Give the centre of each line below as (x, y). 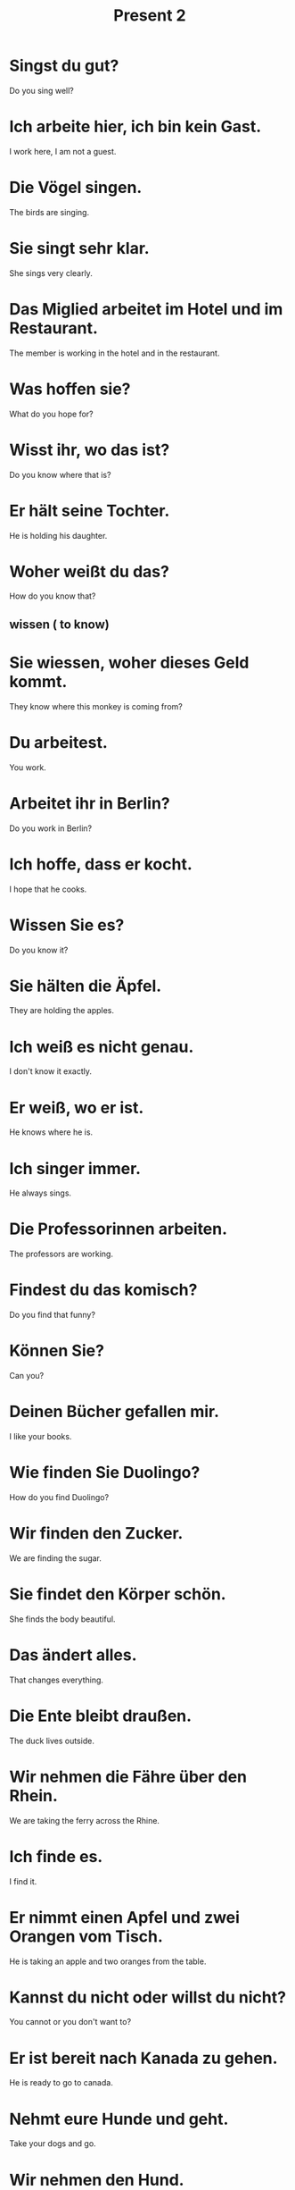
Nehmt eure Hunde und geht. (119, 2119)
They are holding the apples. (61, 1011)
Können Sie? (57, 1351)
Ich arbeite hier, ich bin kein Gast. (135, 127)
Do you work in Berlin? (50, 828)
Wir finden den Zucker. (96, 1534)
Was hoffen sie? (70, 389)
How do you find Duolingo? (59, 1497)
